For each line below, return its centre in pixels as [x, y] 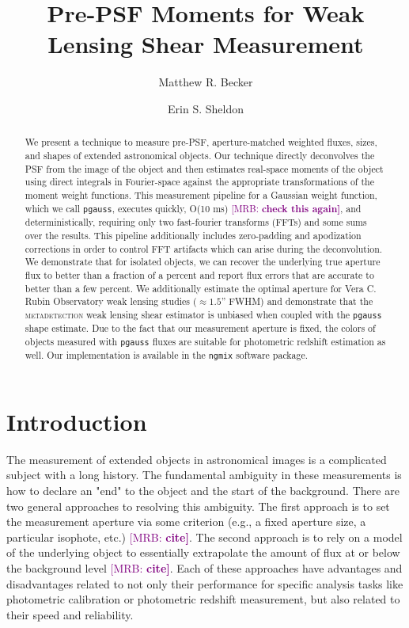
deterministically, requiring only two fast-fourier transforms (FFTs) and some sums [196, 222]
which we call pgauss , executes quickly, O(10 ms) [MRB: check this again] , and [193, 208]
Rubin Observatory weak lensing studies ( [111, 301]
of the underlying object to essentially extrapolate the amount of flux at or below [203, 552]
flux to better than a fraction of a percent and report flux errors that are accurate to [199, 274]
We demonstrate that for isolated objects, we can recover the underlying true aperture [203, 262]
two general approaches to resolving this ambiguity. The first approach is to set [198, 506]
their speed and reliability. [70, 614]
